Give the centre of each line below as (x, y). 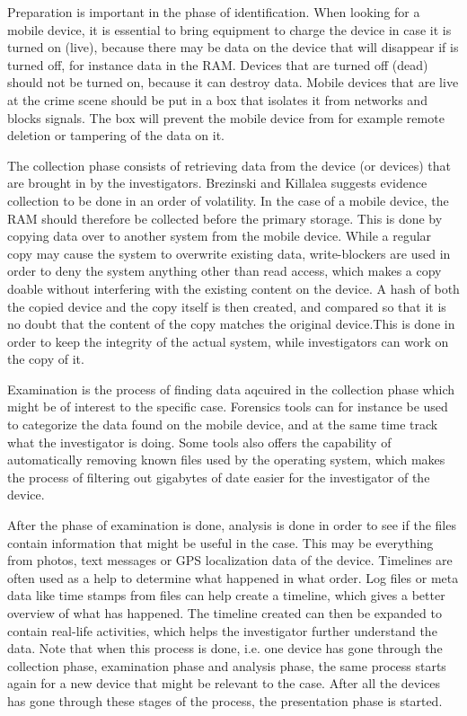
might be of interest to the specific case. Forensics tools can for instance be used (228, 407)
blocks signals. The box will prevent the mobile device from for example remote (226, 117)
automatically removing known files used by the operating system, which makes (226, 460)
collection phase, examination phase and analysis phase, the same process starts (227, 665)
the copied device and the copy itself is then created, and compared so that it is (227, 306)
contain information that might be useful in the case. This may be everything (220, 542)
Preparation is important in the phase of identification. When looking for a (214, 12)
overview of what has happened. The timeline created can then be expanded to (225, 613)
